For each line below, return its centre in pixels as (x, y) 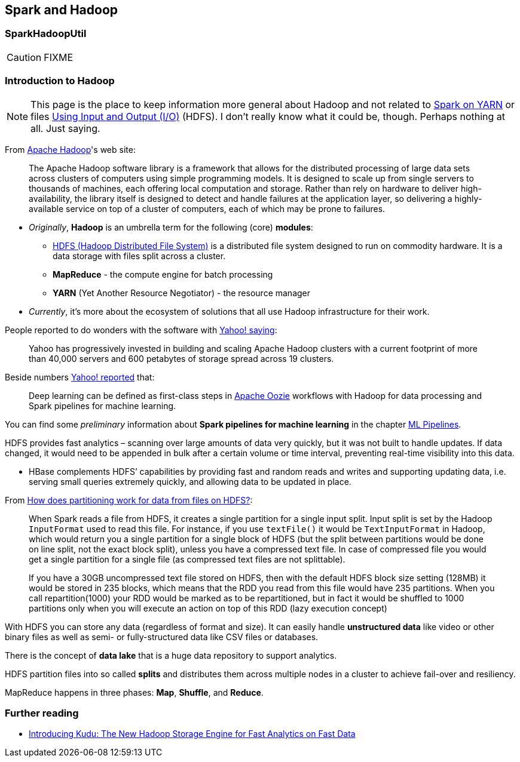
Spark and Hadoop (62, 10)
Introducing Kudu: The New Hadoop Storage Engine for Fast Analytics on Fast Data (192, 734)
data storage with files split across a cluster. (139, 256)
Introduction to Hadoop (60, 81)
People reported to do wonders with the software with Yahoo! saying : (141, 330)
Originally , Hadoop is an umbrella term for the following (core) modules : (171, 227)
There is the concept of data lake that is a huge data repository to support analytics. (171, 655)
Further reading (42, 713)
